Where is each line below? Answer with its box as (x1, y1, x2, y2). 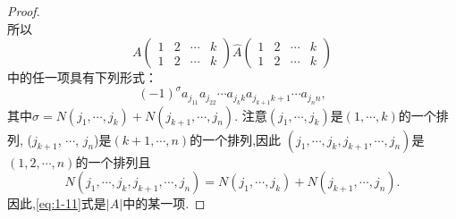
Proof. (7, 2, 40, 20)
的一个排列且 (75, 152, 151, 171)
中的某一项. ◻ (122, 194, 206, 213)
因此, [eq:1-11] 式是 (7, 194, 106, 213)
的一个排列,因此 (190, 130, 282, 148)
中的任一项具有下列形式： (7, 68, 157, 87)
